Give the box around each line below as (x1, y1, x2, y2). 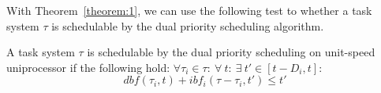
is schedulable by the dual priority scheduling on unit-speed (87, 44, 375, 60)
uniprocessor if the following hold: (6, 59, 170, 75)
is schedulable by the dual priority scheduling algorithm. (51, 17, 324, 34)
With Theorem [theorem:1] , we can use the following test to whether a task (6, 2, 372, 18)
